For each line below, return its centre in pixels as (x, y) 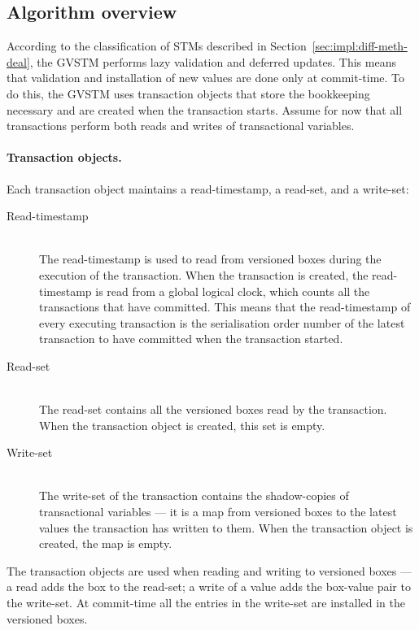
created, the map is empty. (106, 543)
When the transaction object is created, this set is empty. (182, 425)
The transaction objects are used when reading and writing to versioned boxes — (209, 570)
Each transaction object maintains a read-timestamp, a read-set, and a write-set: (208, 188)
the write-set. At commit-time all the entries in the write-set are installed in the (206, 603)
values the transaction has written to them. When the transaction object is (226, 527)
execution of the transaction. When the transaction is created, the (204, 274)
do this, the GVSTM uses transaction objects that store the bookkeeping (188, 93)
